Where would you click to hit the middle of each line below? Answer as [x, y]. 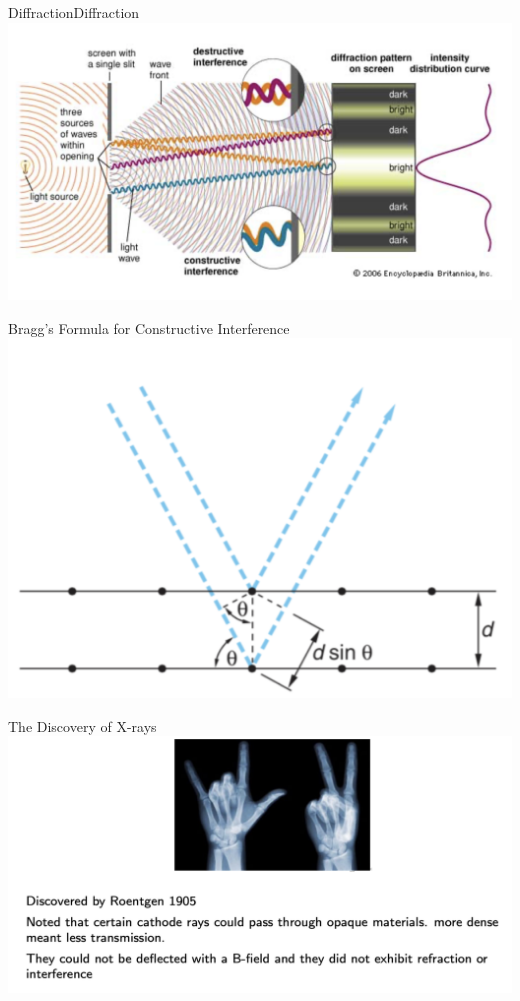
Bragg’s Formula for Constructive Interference [149, 327]
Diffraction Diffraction [74, 12]
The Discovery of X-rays [82, 725]
